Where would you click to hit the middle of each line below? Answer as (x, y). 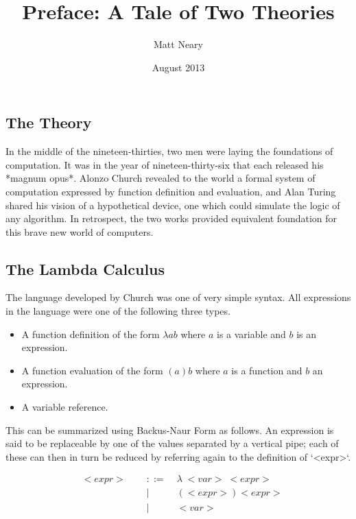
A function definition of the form (91, 334)
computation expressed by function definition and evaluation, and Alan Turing (171, 191)
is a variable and (251, 334)
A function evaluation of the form (92, 370)
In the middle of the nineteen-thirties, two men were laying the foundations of (169, 151)
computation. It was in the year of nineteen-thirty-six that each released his (165, 164)
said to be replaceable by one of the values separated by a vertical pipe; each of (172, 443)
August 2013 (178, 67)
